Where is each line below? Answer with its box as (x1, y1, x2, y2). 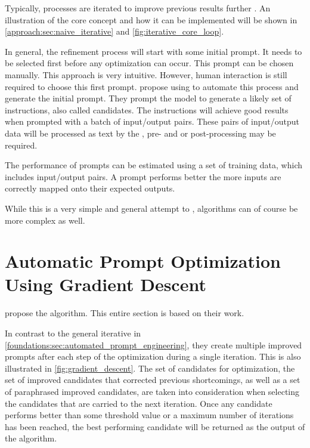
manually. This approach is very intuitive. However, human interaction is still (5, 68, 287, 81)
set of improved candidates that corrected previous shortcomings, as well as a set (5, 373, 300, 386)
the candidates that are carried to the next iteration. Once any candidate (5, 397, 272, 409)
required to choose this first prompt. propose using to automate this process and (5, 80, 299, 92)
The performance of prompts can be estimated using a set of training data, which (5, 159, 303, 171)
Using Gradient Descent (5, 272, 206, 296)
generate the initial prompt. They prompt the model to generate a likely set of (5, 92, 292, 104)
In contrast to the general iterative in (5, 327, 141, 339)
